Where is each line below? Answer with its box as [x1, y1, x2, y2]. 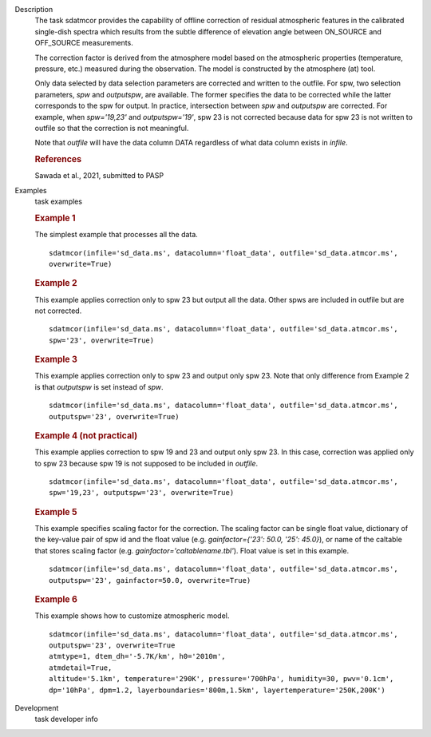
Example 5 [34, 506, 77, 517]
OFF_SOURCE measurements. [34, 38, 133, 48]
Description [14, 5, 53, 14]
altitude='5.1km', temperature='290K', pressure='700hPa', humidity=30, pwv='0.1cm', [49, 675, 394, 684]
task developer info [34, 715, 99, 724]
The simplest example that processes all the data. [34, 230, 199, 240]
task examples [34, 196, 83, 207]
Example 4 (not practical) [34, 430, 138, 441]
